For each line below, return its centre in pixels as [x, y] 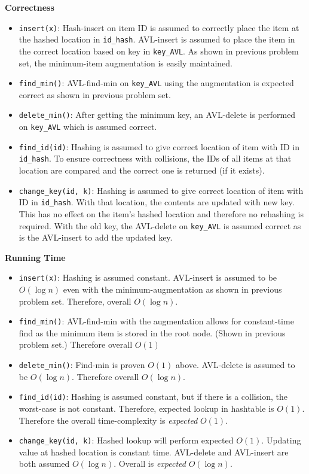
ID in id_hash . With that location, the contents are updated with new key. [157, 202]
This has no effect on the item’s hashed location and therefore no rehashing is [161, 213]
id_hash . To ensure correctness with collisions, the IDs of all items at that [155, 158]
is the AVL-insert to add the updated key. [96, 237]
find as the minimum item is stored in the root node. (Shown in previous [152, 332]
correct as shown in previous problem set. [95, 94]
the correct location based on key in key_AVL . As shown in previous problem [159, 51]
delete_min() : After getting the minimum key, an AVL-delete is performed [157, 115]
